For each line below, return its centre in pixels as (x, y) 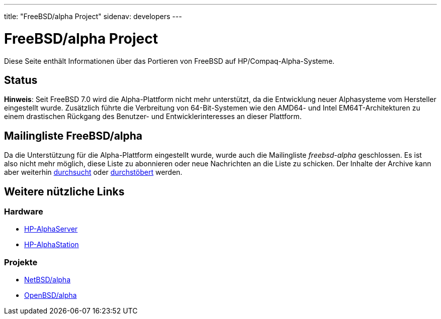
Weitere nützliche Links (64, 191)
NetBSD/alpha (47, 280)
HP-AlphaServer (51, 229)
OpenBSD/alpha (51, 295)
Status (21, 80)
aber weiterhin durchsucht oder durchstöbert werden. (93, 172)
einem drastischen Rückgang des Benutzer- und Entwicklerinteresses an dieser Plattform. (153, 117)
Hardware (24, 212)
